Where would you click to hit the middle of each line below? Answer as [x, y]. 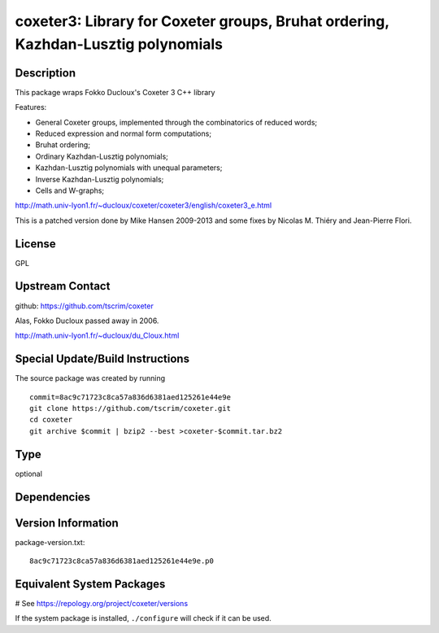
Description [46, 73]
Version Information [67, 523]
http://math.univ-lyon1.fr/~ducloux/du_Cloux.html [97, 336]
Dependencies [53, 497]
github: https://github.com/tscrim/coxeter [84, 306]
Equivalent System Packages [90, 584]
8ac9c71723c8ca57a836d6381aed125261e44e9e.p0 [122, 561]
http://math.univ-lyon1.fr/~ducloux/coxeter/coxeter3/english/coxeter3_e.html [143, 205]
